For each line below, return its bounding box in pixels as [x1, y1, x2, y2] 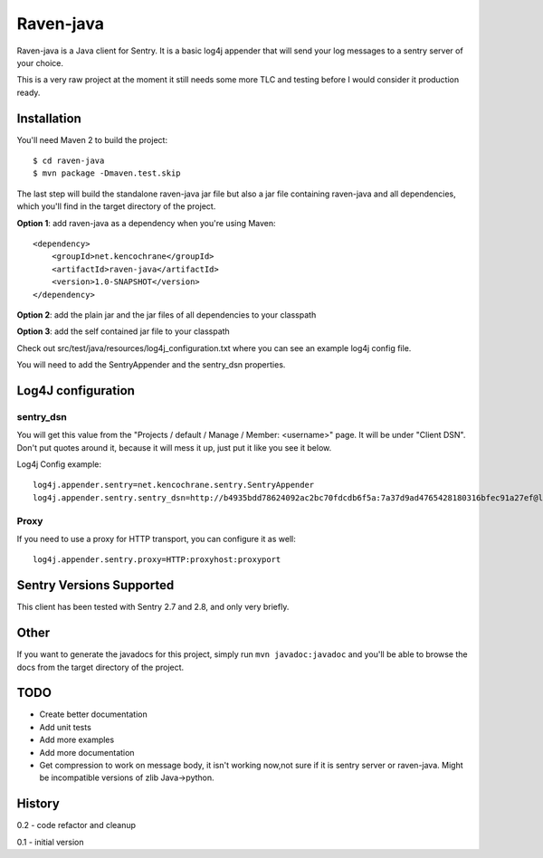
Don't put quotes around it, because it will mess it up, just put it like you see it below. [16, 442, 332, 453]
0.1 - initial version [16, 836, 84, 847]
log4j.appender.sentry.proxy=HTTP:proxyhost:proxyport [33, 555, 281, 565]
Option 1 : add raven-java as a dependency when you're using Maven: [16, 217, 276, 228]
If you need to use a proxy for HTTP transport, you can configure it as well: [16, 533, 296, 544]
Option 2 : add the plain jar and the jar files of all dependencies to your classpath [16, 309, 317, 320]
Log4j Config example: [16, 459, 102, 470]
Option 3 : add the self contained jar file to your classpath [16, 326, 230, 337]
